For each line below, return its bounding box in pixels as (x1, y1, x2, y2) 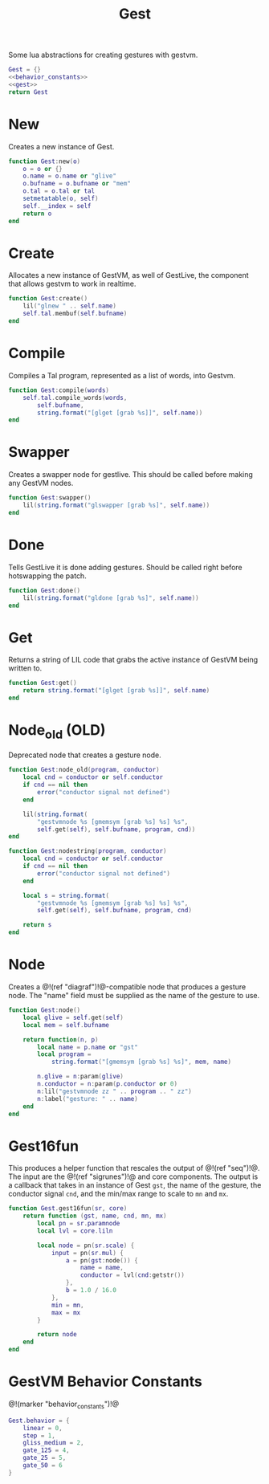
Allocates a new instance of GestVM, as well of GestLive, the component (8, 271, 249, 280)
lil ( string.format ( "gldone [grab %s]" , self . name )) (22, 593, 199, 602)
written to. (8, 663, 43, 673)
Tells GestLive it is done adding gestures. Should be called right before (8, 562, 243, 572)
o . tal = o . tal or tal (22, 187, 95, 195)
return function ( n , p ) (22, 1035, 99, 1044)
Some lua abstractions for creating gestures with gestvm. (8, 50, 198, 60)
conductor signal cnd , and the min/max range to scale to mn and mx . (8, 1189, 229, 1199)
